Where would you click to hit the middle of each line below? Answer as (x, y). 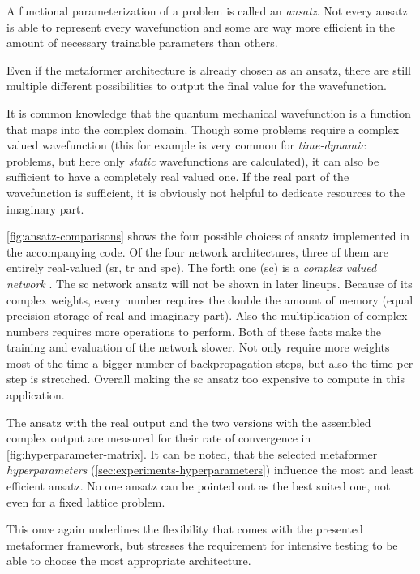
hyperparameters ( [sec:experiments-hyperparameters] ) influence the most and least (210, 470)
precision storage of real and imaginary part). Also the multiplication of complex (207, 315)
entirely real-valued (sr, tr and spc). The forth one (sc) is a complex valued (192, 268)
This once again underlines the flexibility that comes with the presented (185, 529)
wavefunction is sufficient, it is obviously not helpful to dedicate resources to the (206, 192)
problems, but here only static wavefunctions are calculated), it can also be (193, 160)
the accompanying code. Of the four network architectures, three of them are (197, 251)
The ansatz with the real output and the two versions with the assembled (189, 422)
